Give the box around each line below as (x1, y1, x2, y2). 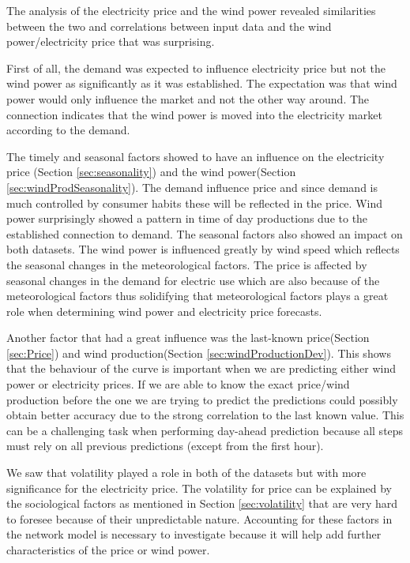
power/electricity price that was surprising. (6, 33, 215, 50)
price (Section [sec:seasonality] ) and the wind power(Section (6, 163, 296, 180)
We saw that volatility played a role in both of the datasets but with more (6, 464, 367, 481)
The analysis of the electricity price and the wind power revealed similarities (6, 2, 376, 18)
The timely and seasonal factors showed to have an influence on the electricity (6, 148, 385, 164)
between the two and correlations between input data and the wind (6, 17, 332, 34)
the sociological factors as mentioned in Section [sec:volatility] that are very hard (6, 495, 398, 512)
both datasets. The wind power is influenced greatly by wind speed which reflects (6, 241, 400, 257)
